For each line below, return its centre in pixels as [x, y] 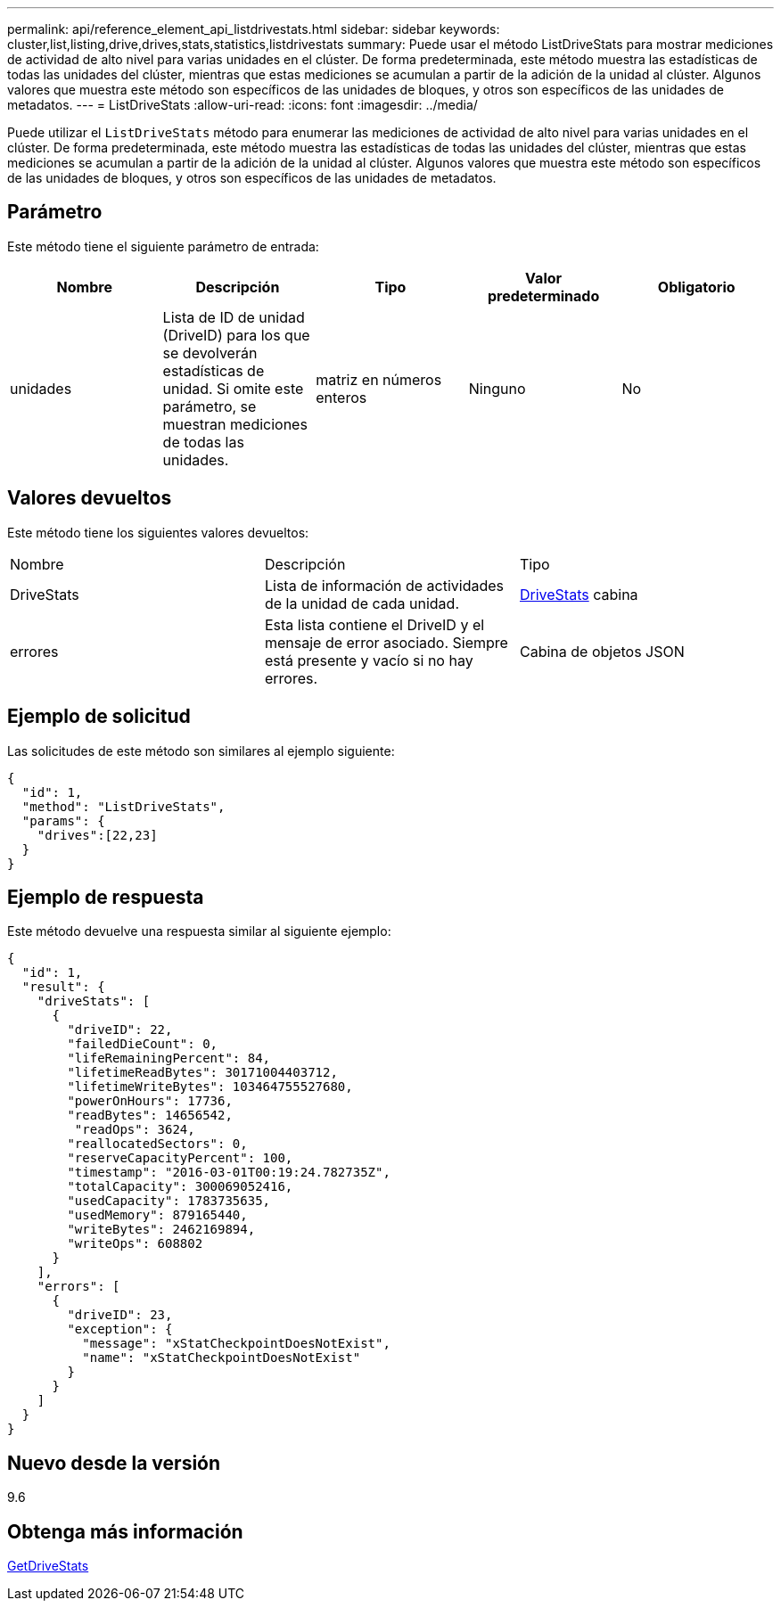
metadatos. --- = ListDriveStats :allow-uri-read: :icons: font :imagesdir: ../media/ [243, 105]
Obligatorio [696, 287]
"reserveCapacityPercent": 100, [180, 1158]
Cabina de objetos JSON [602, 651]
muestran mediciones [235, 424]
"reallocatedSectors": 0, [157, 1144]
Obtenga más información [125, 1531]
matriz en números [379, 379]
